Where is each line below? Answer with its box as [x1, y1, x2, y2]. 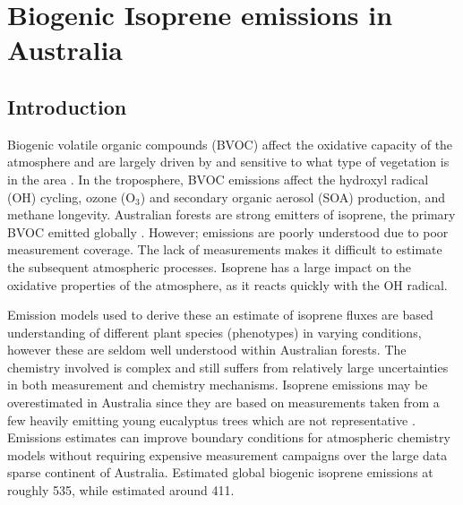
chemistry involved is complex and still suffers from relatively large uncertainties [7, 357, 449, 376]
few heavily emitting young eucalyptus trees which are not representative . [7, 410, 416, 429]
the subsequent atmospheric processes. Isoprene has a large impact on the [7, 257, 412, 276]
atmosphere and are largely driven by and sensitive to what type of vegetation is [7, 152, 450, 171]
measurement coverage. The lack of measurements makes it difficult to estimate [7, 240, 442, 259]
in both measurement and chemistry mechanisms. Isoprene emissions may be [7, 375, 428, 394]
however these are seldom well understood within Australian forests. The [7, 340, 407, 359]
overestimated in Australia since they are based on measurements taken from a [7, 393, 440, 412]
